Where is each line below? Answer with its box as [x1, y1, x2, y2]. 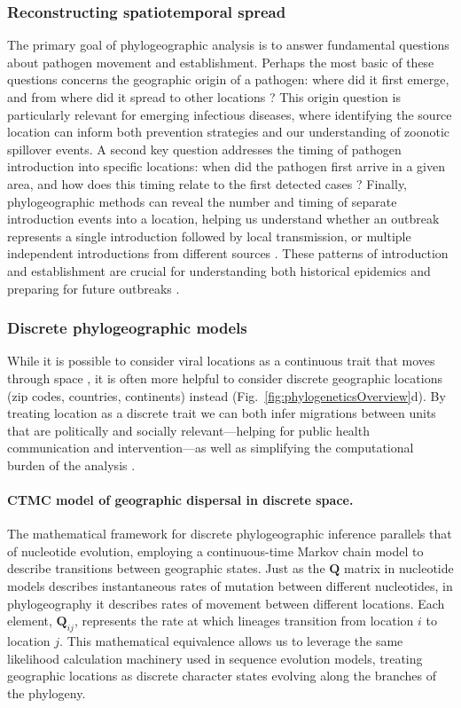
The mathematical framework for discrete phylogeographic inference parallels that [7, 524, 452, 543]
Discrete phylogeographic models [7, 317, 247, 339]
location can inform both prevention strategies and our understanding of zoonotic [7, 122, 450, 141]
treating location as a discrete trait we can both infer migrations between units [7, 404, 436, 422]
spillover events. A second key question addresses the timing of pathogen [7, 139, 402, 158]
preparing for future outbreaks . [7, 279, 180, 297]
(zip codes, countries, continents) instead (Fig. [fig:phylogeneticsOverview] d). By [7, 386, 446, 405]
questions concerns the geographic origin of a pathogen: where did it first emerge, [7, 70, 449, 89]
